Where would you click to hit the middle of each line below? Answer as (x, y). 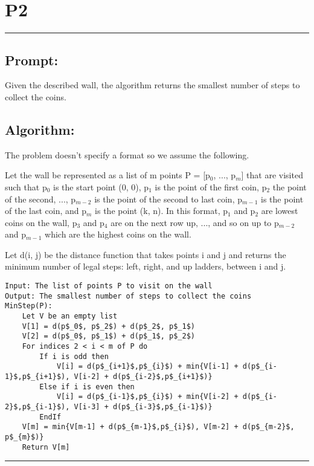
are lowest (280, 211)
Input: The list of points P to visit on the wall (109, 286)
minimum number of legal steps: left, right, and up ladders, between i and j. (146, 266)
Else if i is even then (87, 387)
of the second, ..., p (40, 199)
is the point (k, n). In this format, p (162, 211)
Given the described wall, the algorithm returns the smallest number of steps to (152, 85)
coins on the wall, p (41, 222)
